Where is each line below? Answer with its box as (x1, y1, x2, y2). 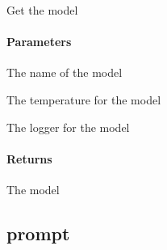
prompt (6, 220, 70, 245)
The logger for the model (6, 118, 130, 135)
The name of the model (6, 64, 123, 81)
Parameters (6, 33, 72, 50)
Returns (6, 150, 52, 167)
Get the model (6, 2, 78, 18)
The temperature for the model (6, 91, 161, 108)
